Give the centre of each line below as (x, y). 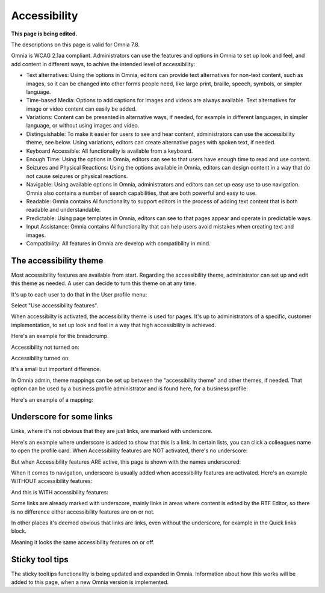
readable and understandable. (63, 210)
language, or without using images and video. (83, 126)
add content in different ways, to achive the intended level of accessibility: (103, 64)
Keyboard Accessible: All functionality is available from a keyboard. (110, 151)
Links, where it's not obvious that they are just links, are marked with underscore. (112, 431)
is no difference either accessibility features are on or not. (83, 512)
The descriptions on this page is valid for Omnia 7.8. (76, 45)
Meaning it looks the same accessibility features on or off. (83, 542)
